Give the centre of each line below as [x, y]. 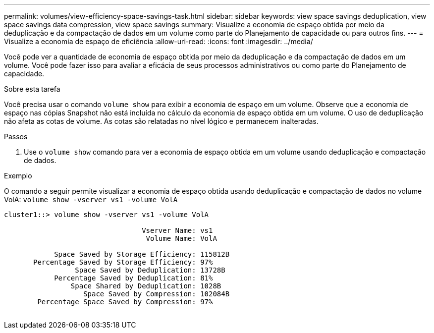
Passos [16, 137]
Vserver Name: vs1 [177, 230]
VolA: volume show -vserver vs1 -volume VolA [91, 199]
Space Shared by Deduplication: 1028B [146, 286]
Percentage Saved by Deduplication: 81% [134, 278]
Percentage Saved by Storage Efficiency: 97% [123, 262]
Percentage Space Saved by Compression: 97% [125, 302]
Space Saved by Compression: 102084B [157, 294]
